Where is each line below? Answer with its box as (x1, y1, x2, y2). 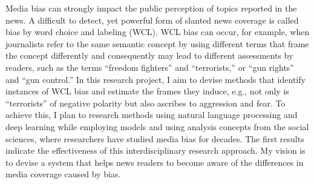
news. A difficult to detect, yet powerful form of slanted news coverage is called (5, 13, 299, 26)
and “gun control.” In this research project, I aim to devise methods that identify (5, 73, 306, 85)
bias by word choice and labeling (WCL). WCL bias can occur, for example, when (5, 25, 310, 38)
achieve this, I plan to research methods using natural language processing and (5, 108, 298, 121)
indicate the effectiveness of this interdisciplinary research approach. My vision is (5, 144, 306, 157)
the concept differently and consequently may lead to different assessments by (5, 49, 293, 62)
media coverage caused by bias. (5, 168, 121, 180)
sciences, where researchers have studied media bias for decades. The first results (5, 132, 304, 145)
